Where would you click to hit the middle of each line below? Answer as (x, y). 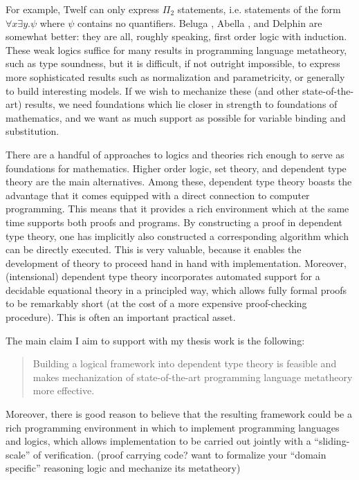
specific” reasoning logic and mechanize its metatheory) (123, 468)
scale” (18, 454)
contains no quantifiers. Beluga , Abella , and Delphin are (200, 22)
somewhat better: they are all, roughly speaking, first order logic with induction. (176, 36)
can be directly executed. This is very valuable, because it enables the (154, 249)
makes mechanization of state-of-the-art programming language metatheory (193, 377)
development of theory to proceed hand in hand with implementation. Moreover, (176, 262)
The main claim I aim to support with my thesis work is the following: (155, 340)
